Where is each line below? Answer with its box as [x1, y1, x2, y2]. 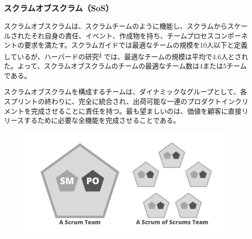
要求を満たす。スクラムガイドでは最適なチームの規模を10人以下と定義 [24, 40, 248, 50]
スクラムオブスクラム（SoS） [4, 1, 114, 14]
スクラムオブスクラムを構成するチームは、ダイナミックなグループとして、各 [4, 86, 247, 97]
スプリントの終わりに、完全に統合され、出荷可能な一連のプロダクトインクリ [4, 96, 249, 106]
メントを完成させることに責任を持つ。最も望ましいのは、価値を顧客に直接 [4, 105, 242, 116]
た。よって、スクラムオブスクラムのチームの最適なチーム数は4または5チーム [4, 61, 247, 71]
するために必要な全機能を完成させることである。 [24, 115, 180, 125]
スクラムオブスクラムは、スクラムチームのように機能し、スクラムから [4, 21, 227, 31]
